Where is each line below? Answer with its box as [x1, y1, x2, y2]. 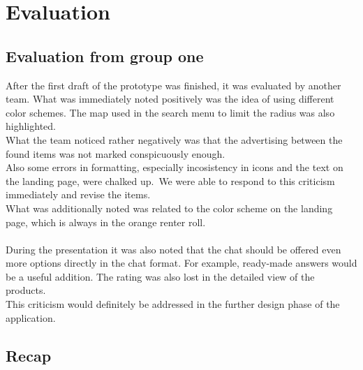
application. [6, 310, 56, 325]
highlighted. [6, 119, 56, 133]
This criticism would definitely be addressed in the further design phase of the [6, 297, 340, 311]
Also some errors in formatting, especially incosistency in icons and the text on [6, 160, 343, 175]
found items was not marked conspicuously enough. [6, 146, 225, 161]
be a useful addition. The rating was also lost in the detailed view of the [6, 269, 315, 283]
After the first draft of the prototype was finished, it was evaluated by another [6, 77, 341, 92]
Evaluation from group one [6, 45, 204, 66]
